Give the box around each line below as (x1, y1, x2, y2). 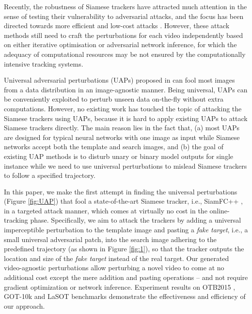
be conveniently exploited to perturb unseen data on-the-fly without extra (4, 94, 223, 104)
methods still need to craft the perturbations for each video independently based (4, 30, 243, 40)
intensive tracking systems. (4, 58, 83, 69)
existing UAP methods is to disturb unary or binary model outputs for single (4, 151, 234, 161)
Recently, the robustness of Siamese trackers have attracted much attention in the (4, 1, 247, 11)
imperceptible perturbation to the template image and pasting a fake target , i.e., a (4, 225, 248, 235)
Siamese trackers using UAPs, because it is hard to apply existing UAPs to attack (4, 113, 248, 123)
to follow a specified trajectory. (4, 170, 95, 180)
